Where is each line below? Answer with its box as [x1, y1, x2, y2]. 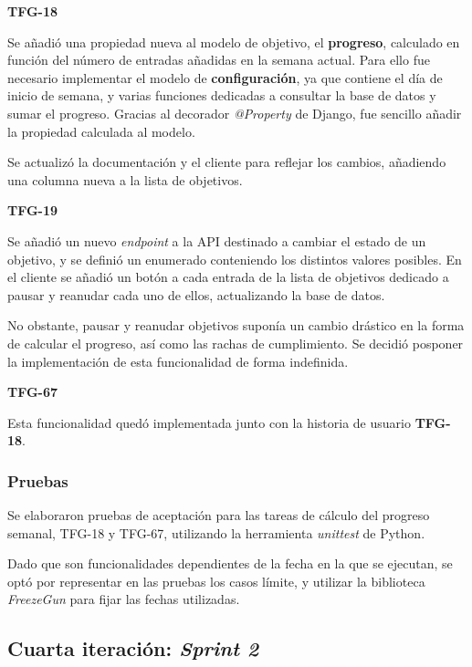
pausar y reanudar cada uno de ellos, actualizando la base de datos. [7, 285, 385, 304]
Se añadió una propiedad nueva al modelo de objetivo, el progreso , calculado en [7, 32, 460, 51]
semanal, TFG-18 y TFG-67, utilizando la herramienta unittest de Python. [7, 523, 425, 542]
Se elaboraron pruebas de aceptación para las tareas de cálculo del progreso [7, 505, 430, 525]
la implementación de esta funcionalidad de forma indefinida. [7, 351, 349, 370]
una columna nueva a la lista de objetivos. [7, 170, 243, 189]
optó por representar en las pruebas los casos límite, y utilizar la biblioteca [7, 571, 425, 590]
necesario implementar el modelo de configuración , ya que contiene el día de [7, 68, 443, 87]
